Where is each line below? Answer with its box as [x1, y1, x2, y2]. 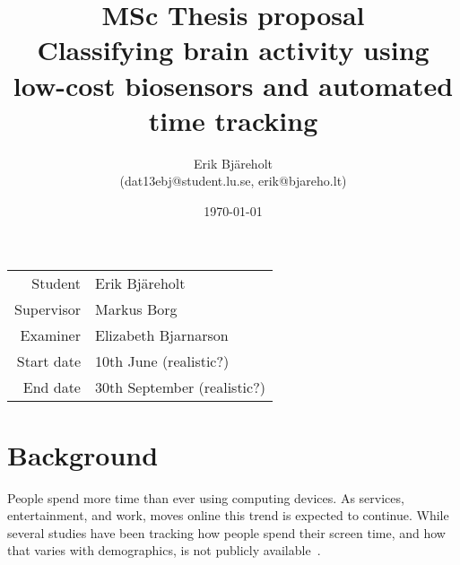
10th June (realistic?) [94, 351, 230, 372]
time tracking [148, 101, 318, 138]
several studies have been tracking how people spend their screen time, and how [7, 523, 446, 542]
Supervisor [14, 299, 81, 320]
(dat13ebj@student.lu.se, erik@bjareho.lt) [119, 171, 347, 190]
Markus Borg [94, 299, 178, 320]
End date [22, 377, 81, 398]
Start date [16, 351, 81, 372]
